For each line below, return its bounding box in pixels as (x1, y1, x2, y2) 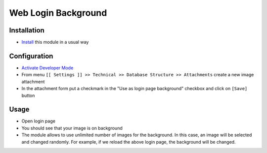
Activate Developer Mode (21, 64, 74, 71)
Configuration (9, 52, 53, 60)
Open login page (21, 118, 55, 124)
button (21, 92, 35, 98)
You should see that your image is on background (21, 125, 123, 131)
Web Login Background (9, 7, 107, 18)
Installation (9, 26, 44, 34)
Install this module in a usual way (21, 39, 89, 45)
